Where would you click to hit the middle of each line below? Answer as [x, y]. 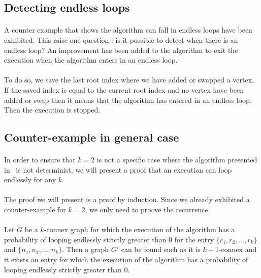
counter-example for [35, 210]
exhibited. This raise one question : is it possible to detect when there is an [121, 39]
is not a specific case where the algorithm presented [177, 160]
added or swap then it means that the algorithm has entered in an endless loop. [128, 100]
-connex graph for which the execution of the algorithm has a [139, 229]
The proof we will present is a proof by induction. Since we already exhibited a [127, 199]
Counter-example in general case [92, 137]
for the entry [194, 239]
